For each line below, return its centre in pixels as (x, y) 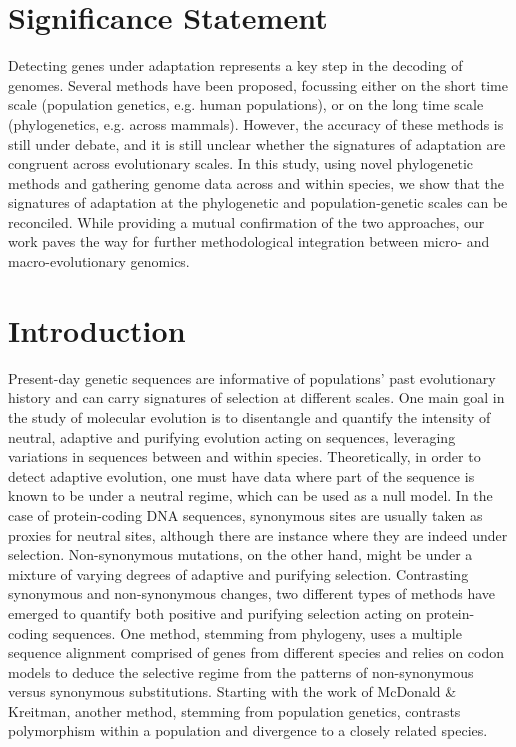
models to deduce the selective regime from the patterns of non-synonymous (241, 671)
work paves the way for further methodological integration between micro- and (249, 241)
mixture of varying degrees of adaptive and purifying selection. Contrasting (238, 573)
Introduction (97, 329)
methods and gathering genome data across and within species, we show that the (256, 182)
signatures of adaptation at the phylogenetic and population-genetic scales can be (258, 202)
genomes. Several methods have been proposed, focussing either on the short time (258, 84)
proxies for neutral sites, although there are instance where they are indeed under (258, 534)
